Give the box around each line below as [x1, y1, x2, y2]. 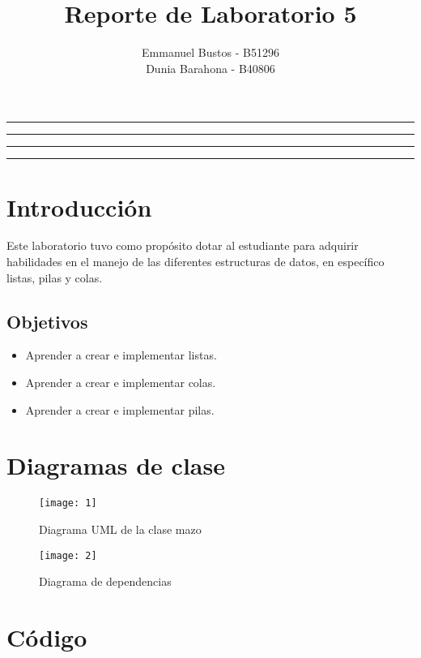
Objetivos [6, 308, 88, 333]
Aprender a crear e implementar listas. [25, 346, 217, 363]
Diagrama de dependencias [39, 573, 172, 590]
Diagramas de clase [6, 449, 225, 482]
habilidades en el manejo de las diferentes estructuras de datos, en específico [6, 253, 385, 270]
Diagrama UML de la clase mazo [39, 520, 202, 537]
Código [6, 621, 87, 654]
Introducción [6, 190, 152, 223]
